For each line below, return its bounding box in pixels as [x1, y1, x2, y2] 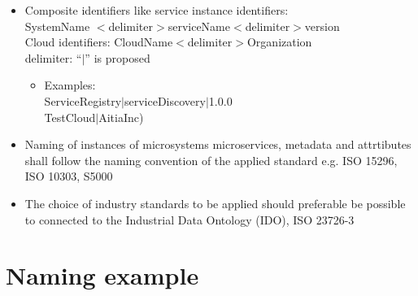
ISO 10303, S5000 [24, 168, 113, 185]
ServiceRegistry [44, 92, 122, 109]
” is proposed [85, 49, 150, 66]
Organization [246, 33, 312, 50]
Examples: [44, 76, 96, 94]
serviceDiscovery [124, 92, 206, 109]
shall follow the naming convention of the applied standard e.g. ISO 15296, [24, 151, 398, 168]
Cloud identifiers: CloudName [24, 33, 173, 50]
